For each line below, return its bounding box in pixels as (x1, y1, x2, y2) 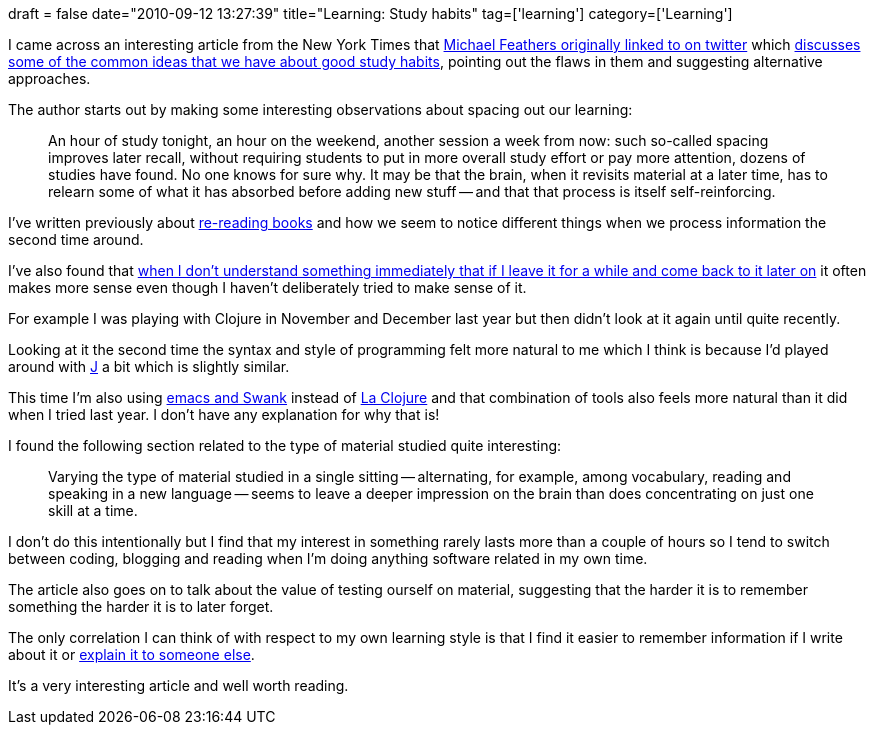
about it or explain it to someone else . (8, 646, 255, 663)
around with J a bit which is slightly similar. (8, 358, 290, 375)
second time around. (8, 231, 144, 248)
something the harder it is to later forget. (8, 598, 274, 615)
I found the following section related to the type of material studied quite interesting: (8, 437, 562, 454)
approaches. (8, 70, 91, 87)
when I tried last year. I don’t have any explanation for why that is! (8, 406, 440, 423)
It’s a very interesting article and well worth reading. (8, 677, 349, 694)
